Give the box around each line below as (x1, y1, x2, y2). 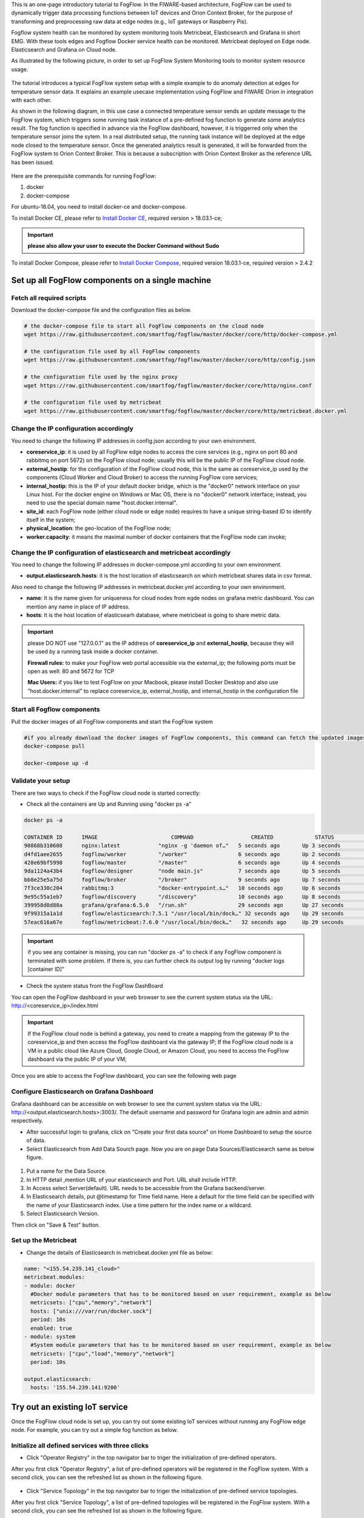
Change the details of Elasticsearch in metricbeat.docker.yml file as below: (26, 1248, 214, 1256)
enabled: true (30, 1324, 73, 1332)
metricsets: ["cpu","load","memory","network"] (30, 1350, 175, 1357)
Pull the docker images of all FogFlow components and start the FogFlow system (11, 718, 214, 725)
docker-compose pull (24, 743, 85, 750)
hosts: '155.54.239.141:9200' (30, 1384, 121, 1391)
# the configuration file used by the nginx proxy (24, 373, 178, 381)
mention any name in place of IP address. (26, 603, 130, 610)
